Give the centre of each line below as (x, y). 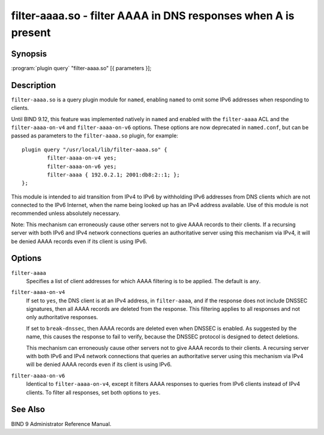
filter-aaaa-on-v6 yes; (82, 166)
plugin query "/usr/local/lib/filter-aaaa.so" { (94, 149)
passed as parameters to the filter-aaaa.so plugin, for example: (94, 136)
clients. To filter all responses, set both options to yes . (93, 392)
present (31, 32)
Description (34, 85)
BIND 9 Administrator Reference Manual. (61, 424)
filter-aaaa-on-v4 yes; (82, 158)
